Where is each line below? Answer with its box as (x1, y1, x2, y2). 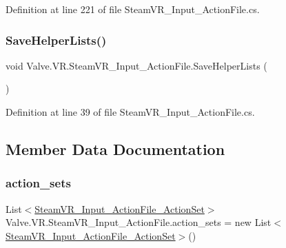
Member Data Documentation (6, 138, 225, 159)
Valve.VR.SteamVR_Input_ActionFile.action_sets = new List (6, 215, 272, 229)
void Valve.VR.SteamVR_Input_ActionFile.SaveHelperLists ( (6, 58, 267, 72)
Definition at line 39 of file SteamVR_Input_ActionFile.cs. (6, 105, 255, 118)
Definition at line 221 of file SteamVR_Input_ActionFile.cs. (6, 2, 260, 16)
